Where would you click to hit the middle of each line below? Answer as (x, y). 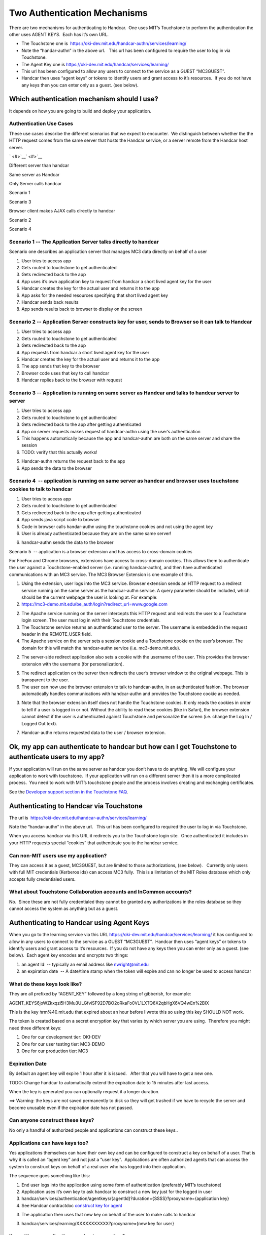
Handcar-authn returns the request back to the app (73, 461)
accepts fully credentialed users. (42, 879)
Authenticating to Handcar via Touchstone (76, 806)
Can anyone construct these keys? (52, 1120)
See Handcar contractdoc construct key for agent (72, 1205)
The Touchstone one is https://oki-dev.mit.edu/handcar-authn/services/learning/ (104, 43)
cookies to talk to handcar (41, 489)
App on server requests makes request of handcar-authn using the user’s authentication (111, 431)
